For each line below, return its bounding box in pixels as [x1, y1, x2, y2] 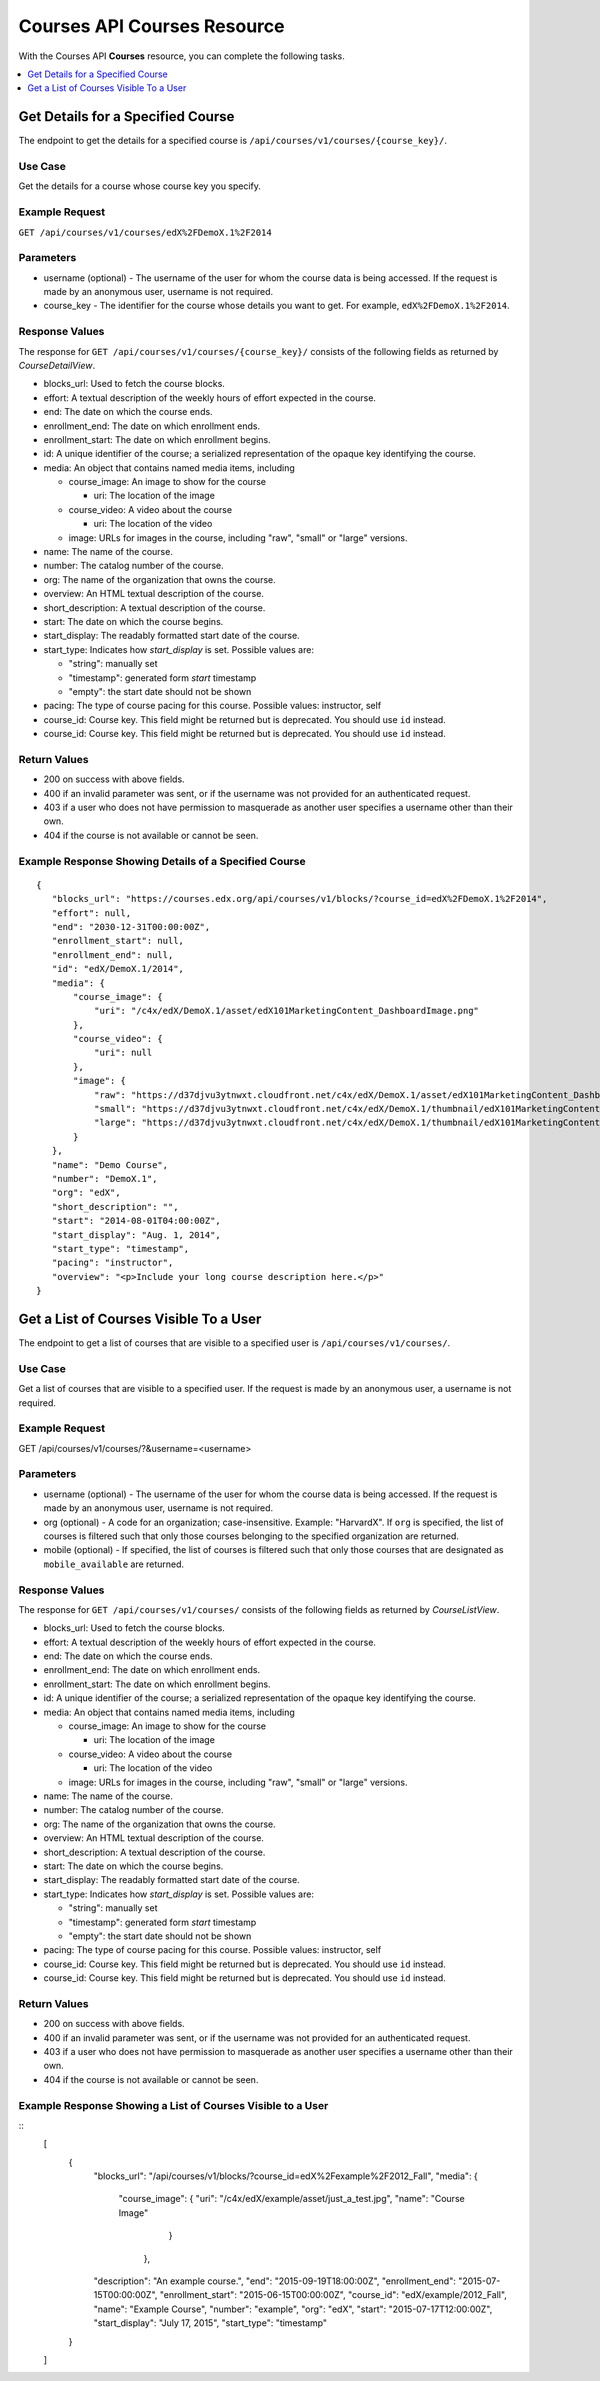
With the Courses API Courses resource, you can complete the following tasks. [18, 50, 345, 62]
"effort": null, [51, 907, 132, 919]
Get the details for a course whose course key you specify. [18, 180, 262, 192]
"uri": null [93, 1047, 153, 1059]
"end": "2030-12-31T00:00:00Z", [51, 921, 211, 932]
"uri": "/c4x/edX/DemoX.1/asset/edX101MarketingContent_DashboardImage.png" [93, 1005, 480, 1017]
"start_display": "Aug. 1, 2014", [51, 1229, 222, 1240]
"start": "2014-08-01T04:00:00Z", [51, 1215, 222, 1227]
